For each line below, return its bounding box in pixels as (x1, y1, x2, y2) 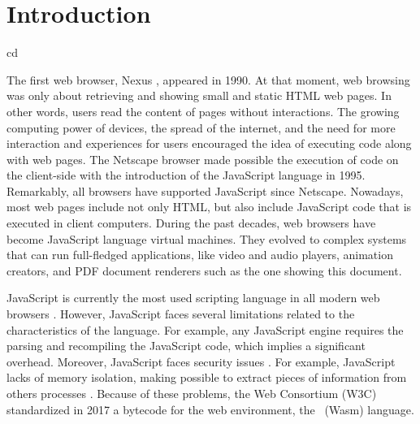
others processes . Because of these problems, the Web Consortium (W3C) (6, 385, 377, 401)
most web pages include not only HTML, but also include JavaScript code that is (6, 198, 412, 215)
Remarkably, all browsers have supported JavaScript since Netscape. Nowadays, (6, 182, 404, 199)
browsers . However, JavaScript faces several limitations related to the (6, 305, 355, 322)
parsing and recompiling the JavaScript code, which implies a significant (6, 337, 366, 354)
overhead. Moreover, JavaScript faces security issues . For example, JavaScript (6, 353, 396, 370)
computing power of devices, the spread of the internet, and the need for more (6, 119, 396, 136)
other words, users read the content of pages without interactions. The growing (6, 102, 400, 119)
